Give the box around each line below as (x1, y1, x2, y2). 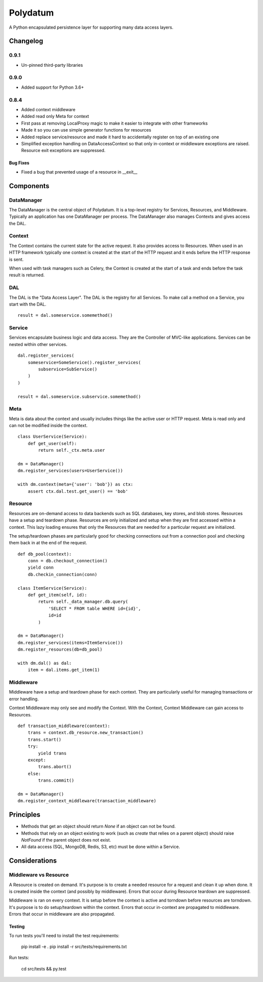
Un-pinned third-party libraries (21, 62, 83, 68)
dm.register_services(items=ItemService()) (18, 640, 123, 645)
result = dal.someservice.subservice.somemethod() (18, 394, 141, 399)
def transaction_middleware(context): (18, 723, 111, 729)
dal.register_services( (18, 353, 75, 358)
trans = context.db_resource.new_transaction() (27, 730, 144, 735)
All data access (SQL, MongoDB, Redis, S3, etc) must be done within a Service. (21, 844, 180, 850)
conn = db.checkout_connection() (27, 558, 108, 564)
